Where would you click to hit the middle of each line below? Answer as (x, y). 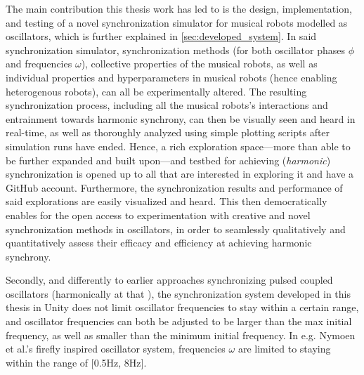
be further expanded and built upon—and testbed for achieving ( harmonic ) (168, 160)
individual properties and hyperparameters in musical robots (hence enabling (171, 77)
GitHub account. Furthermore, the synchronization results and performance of (174, 187)
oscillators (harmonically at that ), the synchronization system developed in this (178, 293)
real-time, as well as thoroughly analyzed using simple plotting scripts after (168, 132)
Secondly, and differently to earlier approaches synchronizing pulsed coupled (169, 280)
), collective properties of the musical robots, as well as (199, 64)
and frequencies (39, 64)
